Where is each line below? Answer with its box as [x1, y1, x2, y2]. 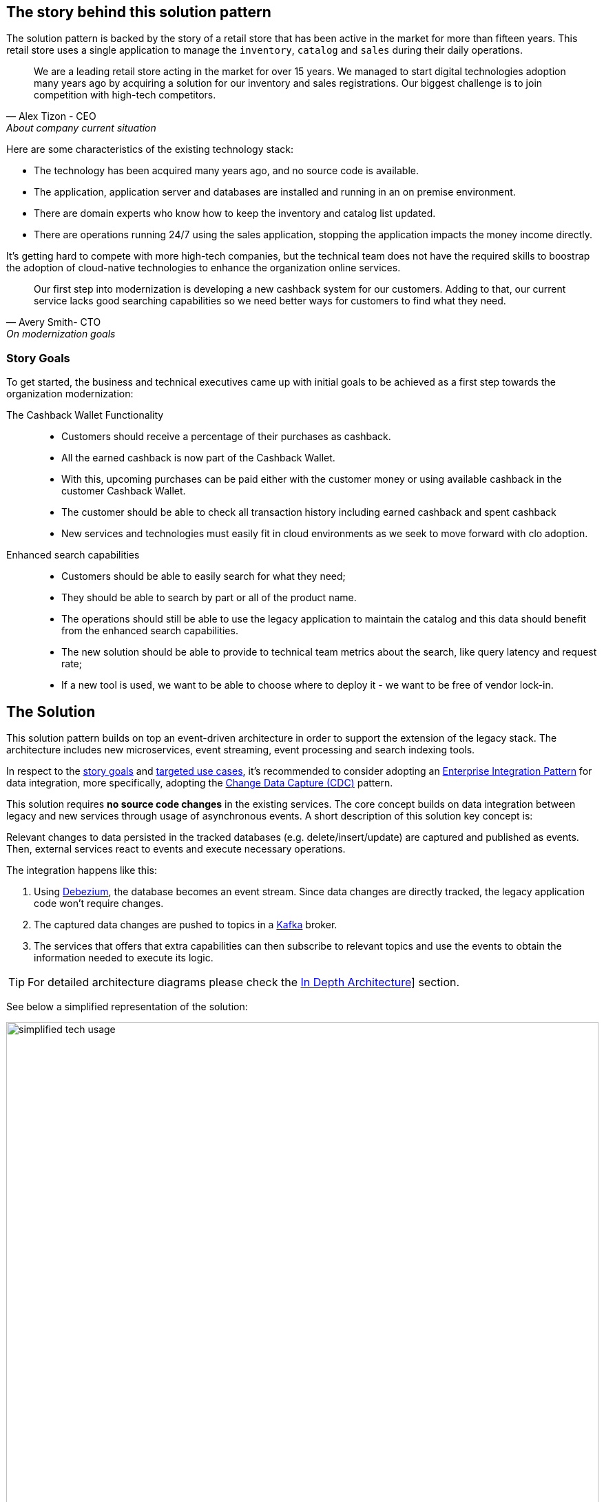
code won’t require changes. [34, 897, 164, 910]
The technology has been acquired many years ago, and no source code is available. [34, 165, 419, 177]
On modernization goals [6, 328, 116, 340]
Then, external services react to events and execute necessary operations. [6, 843, 346, 855]
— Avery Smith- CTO [6, 316, 101, 328]
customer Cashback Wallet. [61, 485, 186, 497]
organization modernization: [6, 388, 134, 400]
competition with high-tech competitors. [34, 89, 216, 101]
